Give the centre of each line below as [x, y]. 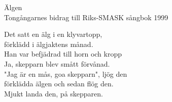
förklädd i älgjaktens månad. [49, 44]
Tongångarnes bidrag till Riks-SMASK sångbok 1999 [86, 17]
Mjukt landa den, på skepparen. [54, 93]
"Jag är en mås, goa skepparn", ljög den [66, 73]
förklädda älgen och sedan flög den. [59, 84]
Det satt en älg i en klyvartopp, [53, 34]
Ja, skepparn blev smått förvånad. [57, 63]
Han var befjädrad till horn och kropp [63, 54]
